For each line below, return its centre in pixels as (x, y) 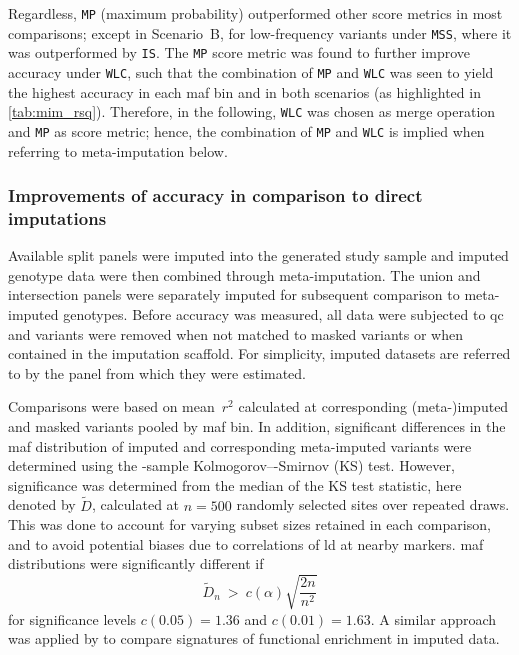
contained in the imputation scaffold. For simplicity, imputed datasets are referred (259, 353)
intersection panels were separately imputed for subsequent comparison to (234, 294)
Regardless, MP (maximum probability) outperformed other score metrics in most (255, 13)
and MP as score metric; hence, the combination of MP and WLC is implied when (246, 130)
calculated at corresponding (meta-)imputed (373, 406)
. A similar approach (433, 618)
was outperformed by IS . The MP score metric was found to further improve (239, 52)
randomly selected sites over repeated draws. (373, 504)
